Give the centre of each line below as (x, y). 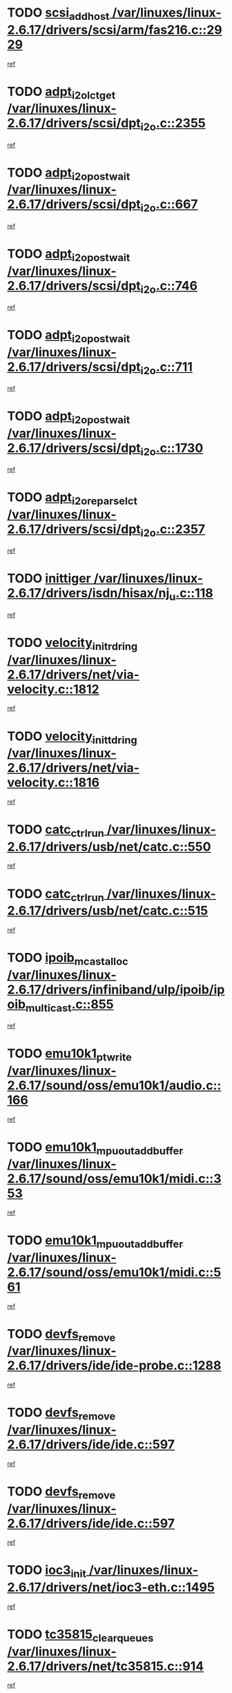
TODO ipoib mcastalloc (68, 959)
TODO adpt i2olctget (61, 93)
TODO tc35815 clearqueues (80, 1635)
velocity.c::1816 (54, 783)
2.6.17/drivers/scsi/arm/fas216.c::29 (115, 30)
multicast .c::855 (69, 1005)
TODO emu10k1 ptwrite (70, 1055)
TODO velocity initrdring (72, 644)
